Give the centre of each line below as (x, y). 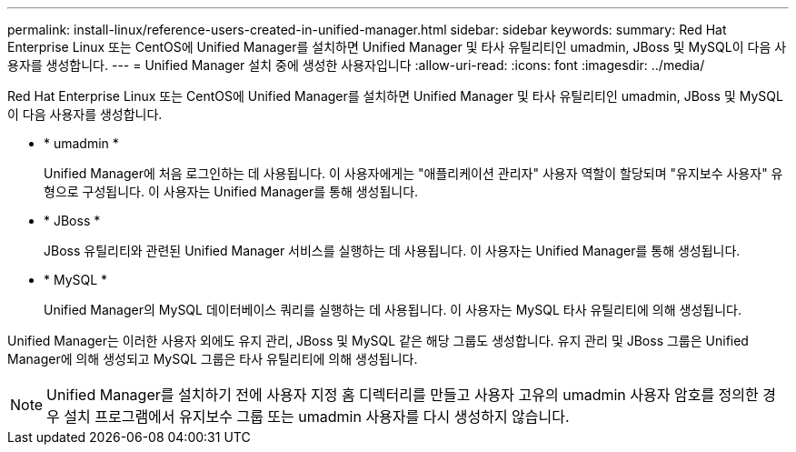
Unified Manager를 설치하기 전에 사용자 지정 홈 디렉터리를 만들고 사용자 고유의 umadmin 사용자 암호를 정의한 (403, 395)
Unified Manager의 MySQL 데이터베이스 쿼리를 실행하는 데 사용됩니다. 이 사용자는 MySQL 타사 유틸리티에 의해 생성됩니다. (393, 310)
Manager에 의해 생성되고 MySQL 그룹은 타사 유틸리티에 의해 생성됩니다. (213, 359)
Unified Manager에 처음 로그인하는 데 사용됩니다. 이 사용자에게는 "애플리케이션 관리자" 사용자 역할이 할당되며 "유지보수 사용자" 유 (413, 173)
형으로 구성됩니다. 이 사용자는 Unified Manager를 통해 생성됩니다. (231, 191)
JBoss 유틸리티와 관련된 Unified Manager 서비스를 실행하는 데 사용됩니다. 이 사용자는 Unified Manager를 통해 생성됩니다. (392, 251)
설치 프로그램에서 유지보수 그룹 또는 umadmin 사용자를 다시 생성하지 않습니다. (317, 417)
